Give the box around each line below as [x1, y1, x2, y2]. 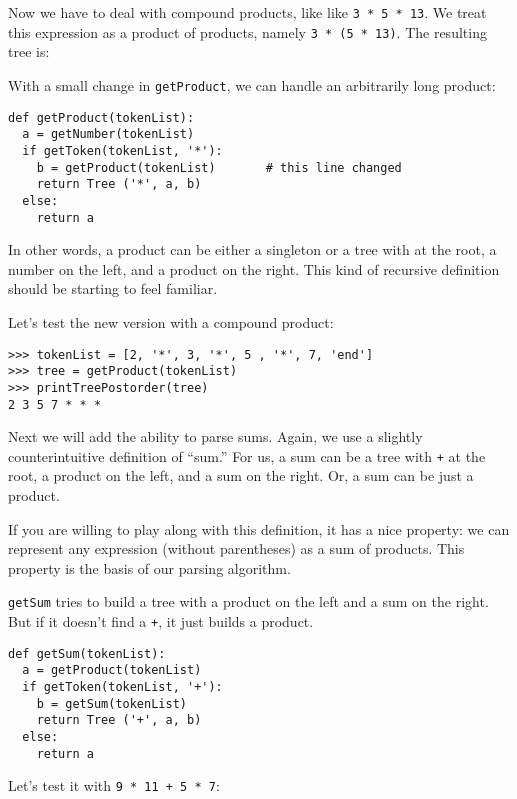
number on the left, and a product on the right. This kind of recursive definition [8, 258, 500, 279]
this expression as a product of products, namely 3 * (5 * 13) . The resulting [8, 21, 487, 42]
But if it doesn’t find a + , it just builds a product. [8, 611, 314, 632]
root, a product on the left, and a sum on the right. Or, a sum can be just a [8, 465, 474, 486]
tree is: [8, 41, 50, 62]
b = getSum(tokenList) [36, 696, 187, 711]
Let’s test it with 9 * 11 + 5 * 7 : [8, 775, 220, 796]
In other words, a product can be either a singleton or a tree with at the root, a [8, 239, 497, 260]
